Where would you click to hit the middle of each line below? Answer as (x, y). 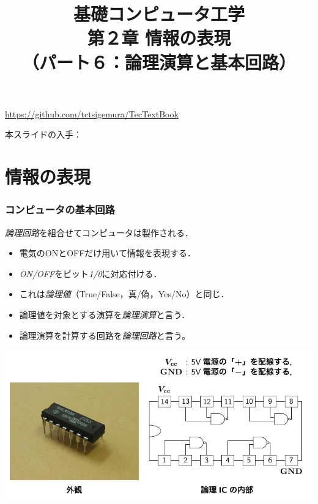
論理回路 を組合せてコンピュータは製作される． (99, 232)
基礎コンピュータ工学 (159, 14)
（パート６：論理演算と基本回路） (159, 61)
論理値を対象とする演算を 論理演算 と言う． (105, 314)
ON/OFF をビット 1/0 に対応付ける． (91, 273)
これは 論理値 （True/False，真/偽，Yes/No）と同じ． (124, 294)
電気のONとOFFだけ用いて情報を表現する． (107, 253)
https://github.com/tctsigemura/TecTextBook (92, 113)
